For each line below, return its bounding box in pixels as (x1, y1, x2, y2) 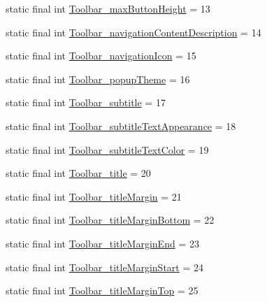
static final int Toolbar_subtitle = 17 (6, 95, 166, 110)
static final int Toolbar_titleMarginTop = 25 (6, 283, 199, 298)
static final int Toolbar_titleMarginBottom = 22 (6, 213, 215, 227)
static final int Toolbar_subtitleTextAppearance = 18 (6, 118, 236, 133)
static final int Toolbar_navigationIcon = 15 (6, 48, 196, 63)
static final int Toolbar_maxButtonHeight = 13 (6, 1, 210, 15)
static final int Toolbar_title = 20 (6, 166, 151, 180)
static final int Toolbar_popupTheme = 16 (6, 71, 190, 86)
